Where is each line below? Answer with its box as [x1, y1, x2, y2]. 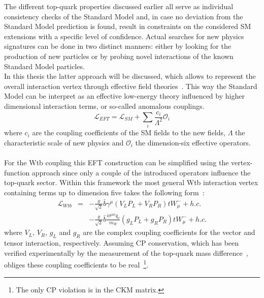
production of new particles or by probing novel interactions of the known [4, 50, 234, 61]
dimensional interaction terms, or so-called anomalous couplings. [4, 100, 205, 111]
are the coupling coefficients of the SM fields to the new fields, [32, 127, 225, 138]
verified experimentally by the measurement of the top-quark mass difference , [4, 247, 248, 258]
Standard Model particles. [4, 61, 85, 71]
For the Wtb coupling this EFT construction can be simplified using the [4, 157, 229, 168]
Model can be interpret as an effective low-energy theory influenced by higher [4, 91, 245, 101]
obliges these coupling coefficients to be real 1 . [4, 258, 149, 270]
